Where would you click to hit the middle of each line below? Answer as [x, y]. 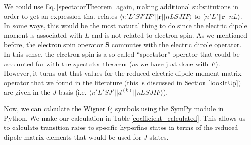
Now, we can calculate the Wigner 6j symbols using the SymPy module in [114, 108]
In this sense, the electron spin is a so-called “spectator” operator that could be [122, 54]
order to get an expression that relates [61, 16]
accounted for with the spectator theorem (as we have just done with [106, 63]
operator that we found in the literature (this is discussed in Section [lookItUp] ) [123, 82]
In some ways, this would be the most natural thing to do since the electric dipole [125, 25]
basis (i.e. [72, 92]
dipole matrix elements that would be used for [73, 137]
